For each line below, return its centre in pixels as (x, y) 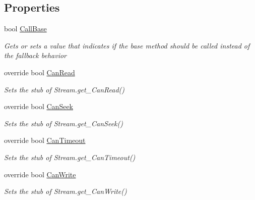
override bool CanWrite (40, 174)
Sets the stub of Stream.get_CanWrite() (66, 191)
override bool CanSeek (39, 106)
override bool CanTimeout (45, 140)
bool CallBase (25, 29)
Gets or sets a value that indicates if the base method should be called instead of (127, 45)
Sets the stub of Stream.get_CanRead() (65, 89)
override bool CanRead (40, 72)
